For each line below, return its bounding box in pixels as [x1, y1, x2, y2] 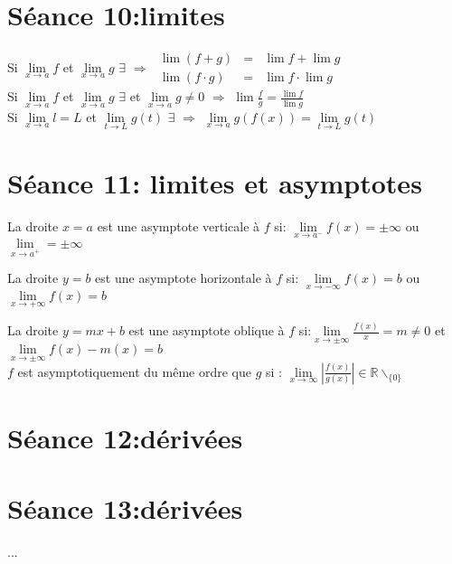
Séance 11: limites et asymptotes [7, 164, 422, 201]
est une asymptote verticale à [97, 216, 260, 235]
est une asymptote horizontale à [95, 268, 272, 287]
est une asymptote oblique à [128, 321, 285, 340]
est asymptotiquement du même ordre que [17, 362, 251, 381]
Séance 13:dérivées [7, 490, 243, 527]
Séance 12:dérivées [7, 418, 243, 456]
